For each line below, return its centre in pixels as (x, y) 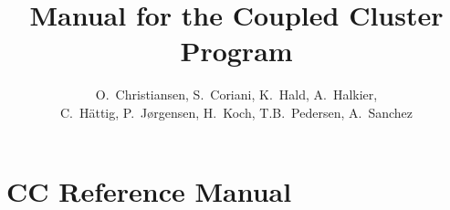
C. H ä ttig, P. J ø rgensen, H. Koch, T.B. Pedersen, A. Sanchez (236, 112)
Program (236, 51)
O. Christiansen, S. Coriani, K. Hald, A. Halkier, (236, 94)
